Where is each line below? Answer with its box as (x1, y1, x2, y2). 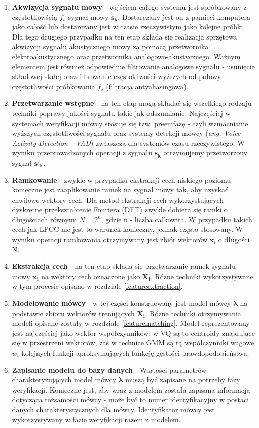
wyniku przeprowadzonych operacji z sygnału (12, 147, 153, 158)
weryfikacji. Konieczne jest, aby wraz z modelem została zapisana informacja (12, 384, 250, 395)
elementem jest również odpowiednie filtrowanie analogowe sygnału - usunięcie (12, 61, 255, 71)
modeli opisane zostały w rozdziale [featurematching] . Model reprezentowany (12, 318, 250, 328)
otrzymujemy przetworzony (163, 147, 247, 158)
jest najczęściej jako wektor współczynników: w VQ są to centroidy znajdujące (12, 327, 255, 338)
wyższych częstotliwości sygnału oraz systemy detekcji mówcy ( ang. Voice (12, 128, 241, 138)
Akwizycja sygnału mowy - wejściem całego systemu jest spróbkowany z (12, 2, 247, 12)
